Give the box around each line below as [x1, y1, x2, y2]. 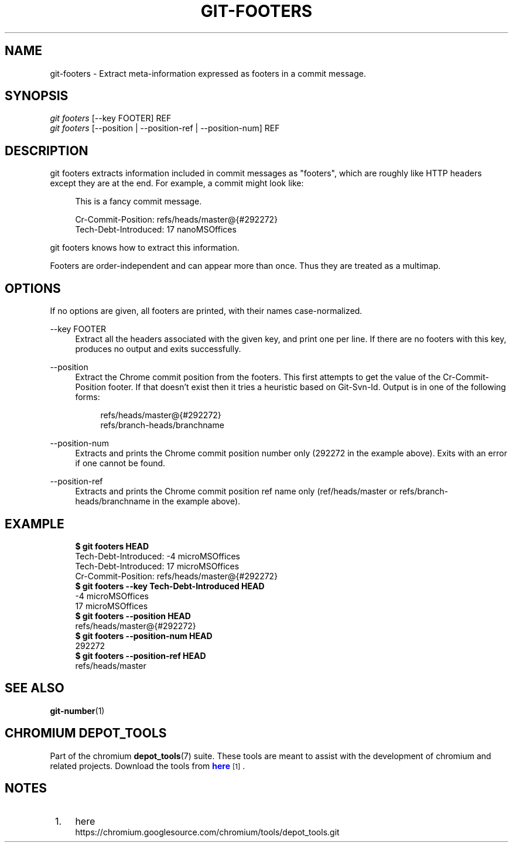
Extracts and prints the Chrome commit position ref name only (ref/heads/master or [75, 486, 397, 497]
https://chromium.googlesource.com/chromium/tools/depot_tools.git [75, 826, 340, 837]
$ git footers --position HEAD [75, 610, 191, 621]
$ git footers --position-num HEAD [75, 630, 213, 641]
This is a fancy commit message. [75, 196, 202, 207]
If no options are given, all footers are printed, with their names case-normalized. [50, 306, 362, 316]
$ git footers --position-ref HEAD [75, 650, 206, 661]
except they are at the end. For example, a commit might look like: [50, 178, 304, 189]
